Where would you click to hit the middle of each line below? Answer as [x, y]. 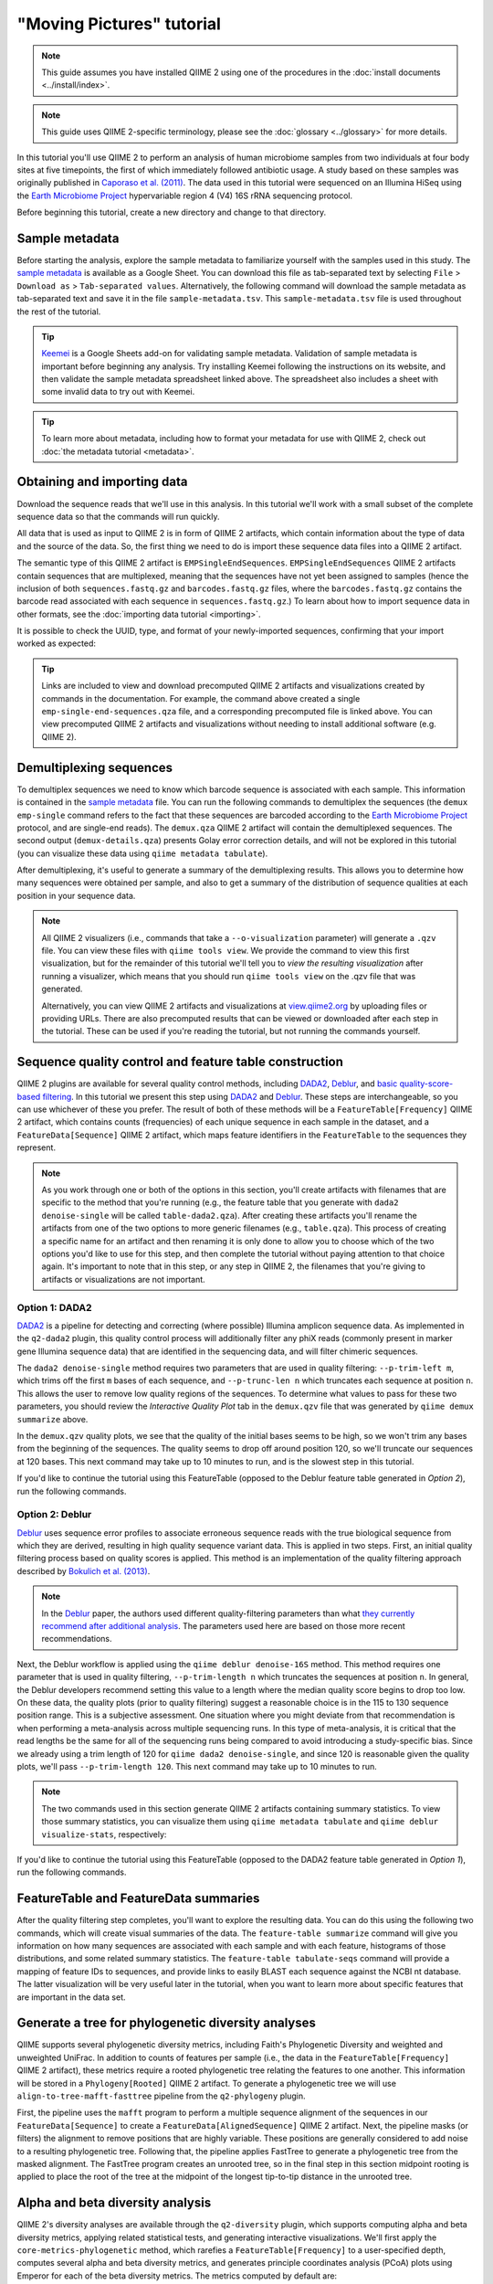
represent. [37, 1147]
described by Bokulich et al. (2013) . [84, 1570]
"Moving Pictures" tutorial [119, 24]
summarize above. [52, 1419]
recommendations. [77, 1639]
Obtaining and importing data [102, 482]
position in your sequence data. [76, 895]
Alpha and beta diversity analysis [114, 2203]
